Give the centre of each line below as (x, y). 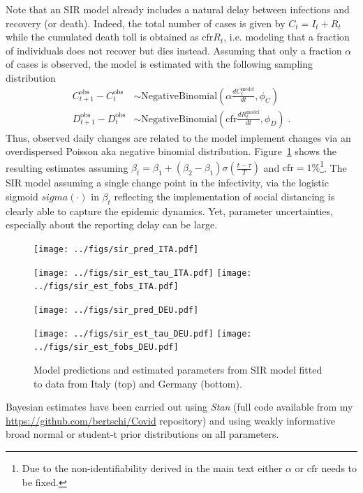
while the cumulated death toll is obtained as (102, 37)
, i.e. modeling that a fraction (287, 37)
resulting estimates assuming (67, 167)
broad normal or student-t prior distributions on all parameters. (142, 434)
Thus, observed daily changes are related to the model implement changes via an (178, 137)
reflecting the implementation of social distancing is (224, 197)
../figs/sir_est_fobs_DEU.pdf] (106, 347)
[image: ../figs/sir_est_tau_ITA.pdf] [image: (143, 273)
